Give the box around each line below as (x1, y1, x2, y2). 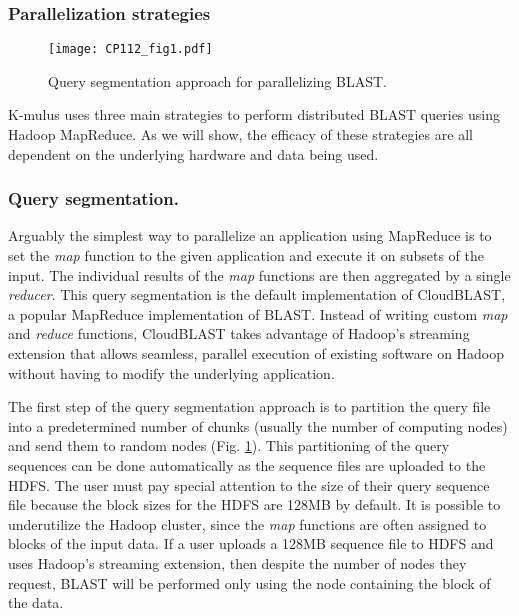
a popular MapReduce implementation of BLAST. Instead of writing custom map (8, 303, 508, 324)
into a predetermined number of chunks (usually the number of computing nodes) (8, 415, 508, 436)
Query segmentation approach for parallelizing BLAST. (48, 70, 387, 91)
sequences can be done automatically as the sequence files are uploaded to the (8, 455, 486, 475)
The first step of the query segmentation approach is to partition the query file (8, 396, 491, 417)
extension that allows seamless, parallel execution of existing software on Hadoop (8, 343, 505, 364)
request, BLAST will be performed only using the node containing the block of (8, 572, 491, 593)
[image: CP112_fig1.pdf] (48, 42, 213, 57)
